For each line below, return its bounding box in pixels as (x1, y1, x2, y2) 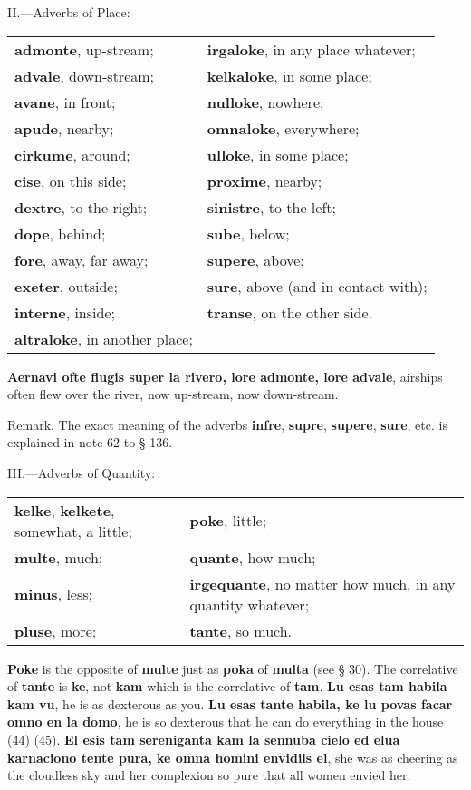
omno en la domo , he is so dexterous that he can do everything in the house (7, 712, 444, 731)
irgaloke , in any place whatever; (207, 38, 416, 60)
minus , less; (14, 583, 93, 605)
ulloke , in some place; (207, 143, 349, 165)
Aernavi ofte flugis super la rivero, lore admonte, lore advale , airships (7, 366, 443, 385)
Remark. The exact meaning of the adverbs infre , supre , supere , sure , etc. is (7, 415, 447, 434)
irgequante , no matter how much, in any (189, 572, 456, 594)
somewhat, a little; (14, 520, 132, 541)
